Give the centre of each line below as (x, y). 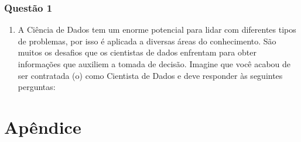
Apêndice (43, 127)
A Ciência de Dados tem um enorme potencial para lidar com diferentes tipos (157, 30)
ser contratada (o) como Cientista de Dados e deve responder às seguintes (150, 75)
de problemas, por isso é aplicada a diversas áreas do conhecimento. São (147, 41)
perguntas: (37, 87)
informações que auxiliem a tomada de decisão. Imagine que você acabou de (154, 64)
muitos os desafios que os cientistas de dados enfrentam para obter (137, 52)
